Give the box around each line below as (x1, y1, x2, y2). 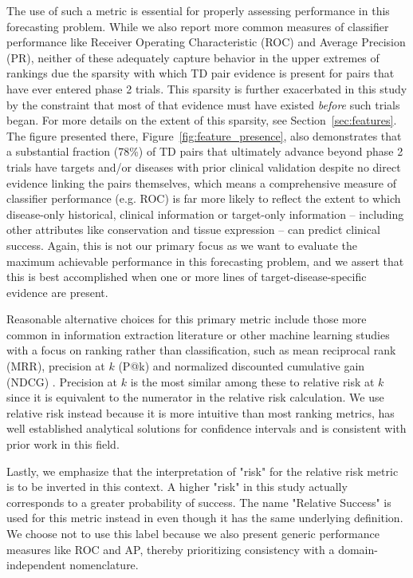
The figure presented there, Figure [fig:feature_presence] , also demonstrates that (6, 127, 402, 144)
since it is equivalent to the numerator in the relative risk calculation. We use (6, 389, 384, 406)
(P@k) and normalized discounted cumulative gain (118, 358, 365, 374)
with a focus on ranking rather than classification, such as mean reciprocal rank (6, 342, 396, 358)
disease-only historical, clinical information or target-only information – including (6, 205, 404, 222)
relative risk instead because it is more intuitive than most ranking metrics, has (6, 404, 395, 421)
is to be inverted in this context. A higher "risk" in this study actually (6, 478, 348, 495)
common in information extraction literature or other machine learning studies (6, 326, 390, 342)
